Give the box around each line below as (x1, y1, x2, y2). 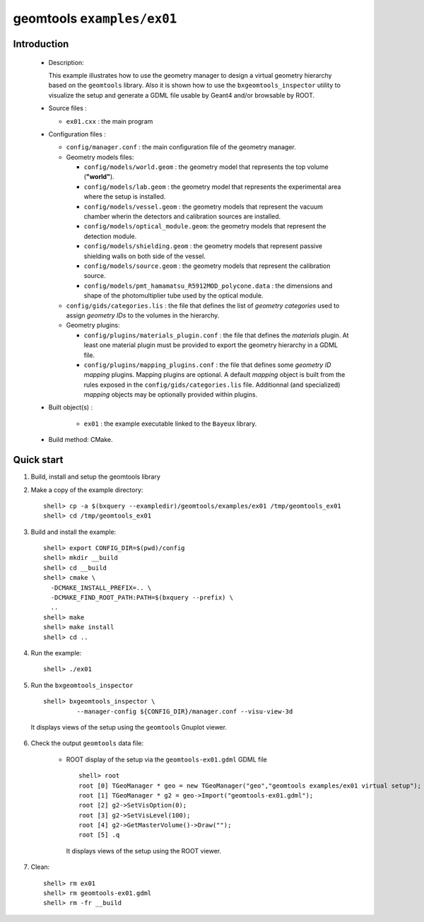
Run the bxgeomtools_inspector (30, 681, 134, 689)
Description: (48, 58, 84, 66)
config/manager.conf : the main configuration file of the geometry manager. (66, 143, 296, 151)
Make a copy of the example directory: (30, 485, 143, 494)
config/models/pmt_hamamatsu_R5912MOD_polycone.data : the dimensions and (83, 281, 333, 290)
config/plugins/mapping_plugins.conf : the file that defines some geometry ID (83, 361, 331, 369)
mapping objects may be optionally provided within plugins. (83, 390, 258, 399)
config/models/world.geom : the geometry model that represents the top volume (83, 163, 329, 171)
